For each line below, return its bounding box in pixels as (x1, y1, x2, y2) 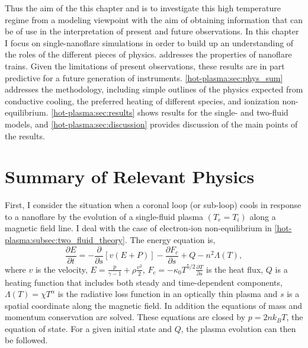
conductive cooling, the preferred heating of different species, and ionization (5, 94, 280, 107)
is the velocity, (35, 263, 88, 275)
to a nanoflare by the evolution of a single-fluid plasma (5, 210, 204, 222)
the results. (5, 129, 45, 142)
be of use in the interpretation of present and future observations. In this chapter (5, 25, 299, 37)
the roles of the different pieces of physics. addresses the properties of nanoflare (5, 48, 292, 60)
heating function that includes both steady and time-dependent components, (5, 276, 283, 288)
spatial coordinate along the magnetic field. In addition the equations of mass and (5, 299, 303, 311)
